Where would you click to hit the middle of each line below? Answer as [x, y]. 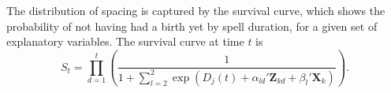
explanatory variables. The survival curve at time [125, 41]
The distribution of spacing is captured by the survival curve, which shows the [196, 10]
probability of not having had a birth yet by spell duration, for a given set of [192, 26]
